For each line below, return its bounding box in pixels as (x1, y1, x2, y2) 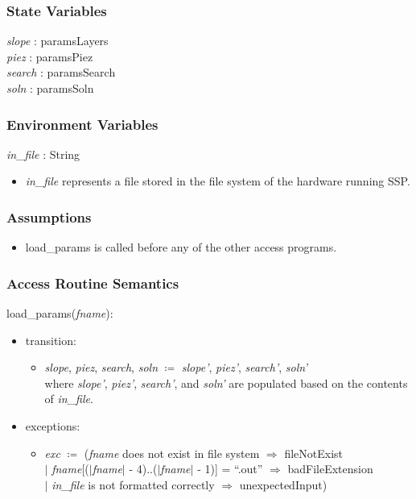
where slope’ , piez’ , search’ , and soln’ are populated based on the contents (44, 374, 408, 391)
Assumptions (6, 206, 92, 227)
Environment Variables (6, 114, 159, 134)
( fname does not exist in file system (84, 444, 260, 461)
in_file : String (6, 145, 80, 162)
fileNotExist (284, 444, 343, 461)
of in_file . (44, 390, 93, 407)
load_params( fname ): (6, 305, 113, 322)
